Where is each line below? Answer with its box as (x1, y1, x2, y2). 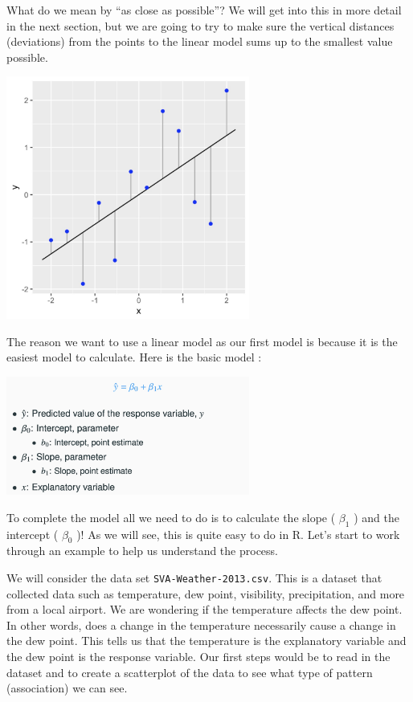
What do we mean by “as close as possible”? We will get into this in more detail (6, 2, 402, 18)
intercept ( (6, 525, 59, 542)
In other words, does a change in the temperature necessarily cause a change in (6, 616, 396, 633)
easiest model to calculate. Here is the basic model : (6, 349, 262, 365)
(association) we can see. (6, 680, 128, 696)
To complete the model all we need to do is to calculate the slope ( (6, 508, 336, 525)
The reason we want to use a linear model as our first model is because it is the (6, 333, 398, 349)
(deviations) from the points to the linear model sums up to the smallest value (6, 33, 393, 50)
